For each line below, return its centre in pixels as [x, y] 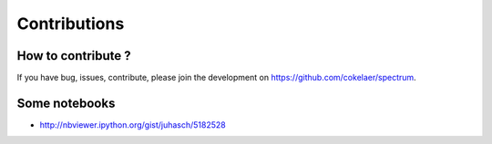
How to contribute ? [74, 56]
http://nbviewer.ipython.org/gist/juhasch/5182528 [133, 125]
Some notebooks [66, 103]
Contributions [71, 24]
